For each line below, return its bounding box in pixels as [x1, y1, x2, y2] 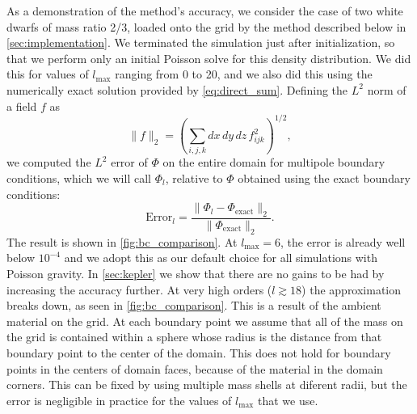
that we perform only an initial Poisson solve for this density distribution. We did [6, 49, 411, 66]
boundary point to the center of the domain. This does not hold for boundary [6, 344, 391, 361]
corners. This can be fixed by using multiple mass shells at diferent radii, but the [6, 376, 407, 393]
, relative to [165, 169, 223, 186]
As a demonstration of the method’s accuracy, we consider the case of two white [6, 2, 403, 19]
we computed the [6, 154, 91, 171]
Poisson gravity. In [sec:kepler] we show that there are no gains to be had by [6, 264, 385, 281]
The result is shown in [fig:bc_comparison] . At [6, 233, 238, 250]
